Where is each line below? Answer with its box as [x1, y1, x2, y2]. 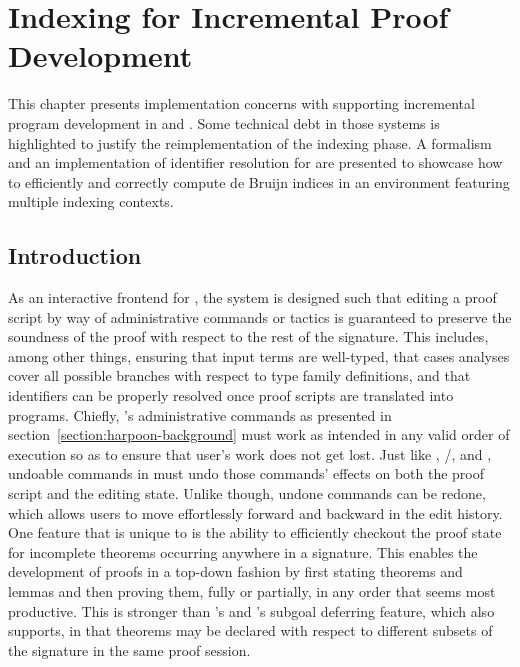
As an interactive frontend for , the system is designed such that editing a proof [8, 287, 497, 308]
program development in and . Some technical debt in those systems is [8, 112, 440, 133]
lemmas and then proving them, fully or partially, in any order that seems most [8, 580, 496, 601]
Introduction [8, 240, 142, 271]
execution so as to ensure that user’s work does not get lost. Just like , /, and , [8, 443, 492, 464]
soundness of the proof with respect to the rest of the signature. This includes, [8, 326, 489, 347]
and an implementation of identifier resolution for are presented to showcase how [8, 152, 503, 173]
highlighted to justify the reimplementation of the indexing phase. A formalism [8, 132, 492, 153]
